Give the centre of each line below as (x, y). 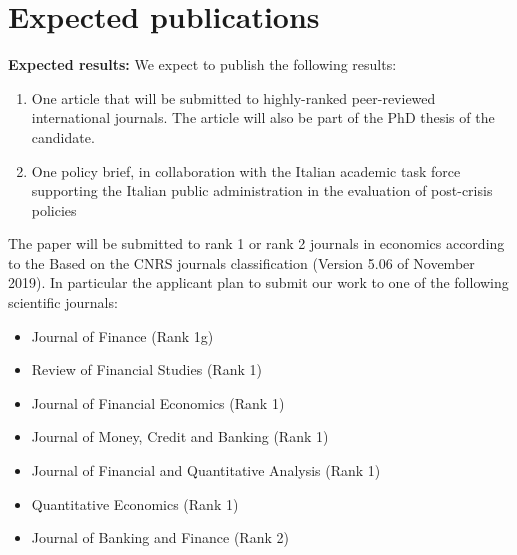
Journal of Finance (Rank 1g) (122, 335)
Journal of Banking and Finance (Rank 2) (160, 537)
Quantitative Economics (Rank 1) (135, 503)
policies (54, 209)
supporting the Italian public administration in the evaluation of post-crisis (262, 190)
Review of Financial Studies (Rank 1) (146, 369)
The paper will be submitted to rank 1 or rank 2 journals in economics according (256, 243)
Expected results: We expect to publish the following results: (202, 64)
